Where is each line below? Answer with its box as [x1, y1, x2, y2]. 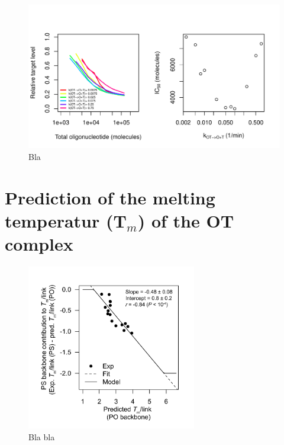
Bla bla [28, 430, 55, 443]
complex [5, 231, 73, 255]
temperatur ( [5, 208, 114, 232]
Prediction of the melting [5, 185, 215, 209]
